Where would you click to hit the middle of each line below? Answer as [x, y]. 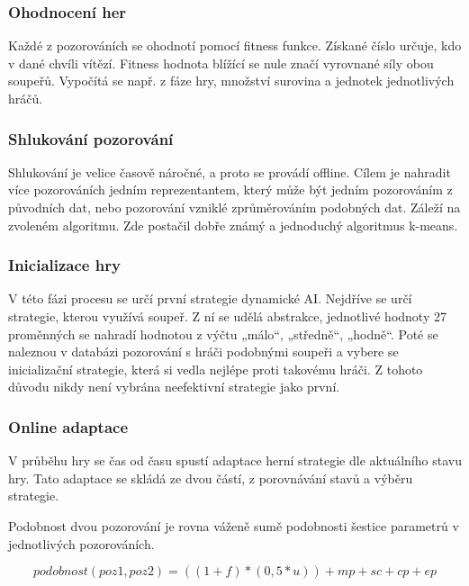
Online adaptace [68, 426]
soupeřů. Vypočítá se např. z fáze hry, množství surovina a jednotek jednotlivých [231, 81]
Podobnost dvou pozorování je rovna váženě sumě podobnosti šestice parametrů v [234, 525]
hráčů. [26, 98]
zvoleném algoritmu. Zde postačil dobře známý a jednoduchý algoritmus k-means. [233, 225]
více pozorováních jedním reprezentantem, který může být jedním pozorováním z [230, 189]
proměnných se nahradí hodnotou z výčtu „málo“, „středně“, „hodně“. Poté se [223, 334]
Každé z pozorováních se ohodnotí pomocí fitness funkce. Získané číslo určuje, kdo [235, 45]
